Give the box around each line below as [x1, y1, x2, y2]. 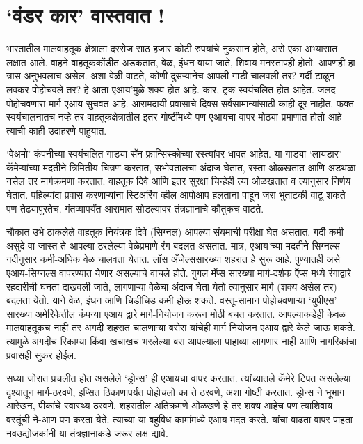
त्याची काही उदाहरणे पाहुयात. [6, 123, 107, 137]
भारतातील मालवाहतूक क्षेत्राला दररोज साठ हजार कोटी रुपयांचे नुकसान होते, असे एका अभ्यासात [6, 41, 338, 56]
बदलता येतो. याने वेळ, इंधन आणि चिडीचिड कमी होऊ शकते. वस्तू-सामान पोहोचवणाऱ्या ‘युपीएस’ [6, 293, 337, 307]
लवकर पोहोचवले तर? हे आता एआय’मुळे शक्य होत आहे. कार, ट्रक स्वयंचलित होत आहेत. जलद [6, 82, 336, 96]
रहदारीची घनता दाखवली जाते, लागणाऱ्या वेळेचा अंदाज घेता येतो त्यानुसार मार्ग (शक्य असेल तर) [6, 279, 337, 293]
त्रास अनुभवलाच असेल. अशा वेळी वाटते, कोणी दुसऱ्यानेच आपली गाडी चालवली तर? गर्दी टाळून [6, 68, 335, 83]
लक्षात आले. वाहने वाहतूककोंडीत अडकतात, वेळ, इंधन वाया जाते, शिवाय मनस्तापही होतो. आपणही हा [6, 54, 355, 69]
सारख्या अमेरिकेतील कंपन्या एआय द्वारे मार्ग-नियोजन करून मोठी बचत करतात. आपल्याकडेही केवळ [6, 306, 346, 321]
